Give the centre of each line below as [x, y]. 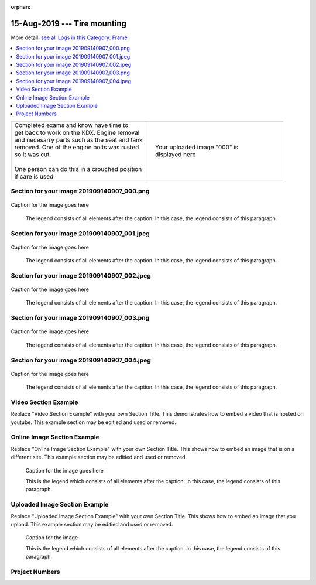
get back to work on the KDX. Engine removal [77, 132]
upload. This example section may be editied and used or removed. [92, 524]
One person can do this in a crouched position [78, 169]
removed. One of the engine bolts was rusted [77, 147]
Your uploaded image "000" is [197, 147]
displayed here [176, 154]
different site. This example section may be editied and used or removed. [99, 457]
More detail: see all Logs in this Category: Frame [69, 37]
